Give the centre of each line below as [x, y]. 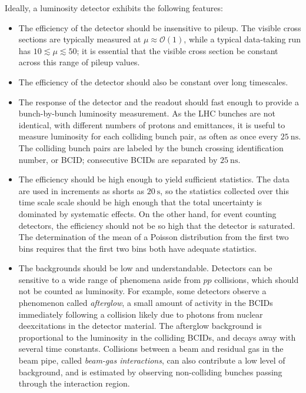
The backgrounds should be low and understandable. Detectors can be [145, 268]
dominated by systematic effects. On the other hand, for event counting [147, 213]
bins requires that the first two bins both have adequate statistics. [138, 248]
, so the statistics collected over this [224, 190]
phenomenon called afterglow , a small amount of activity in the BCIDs [146, 303]
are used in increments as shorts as [82, 190]
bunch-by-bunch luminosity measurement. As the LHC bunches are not [147, 113]
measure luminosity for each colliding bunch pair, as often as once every [148, 136]
